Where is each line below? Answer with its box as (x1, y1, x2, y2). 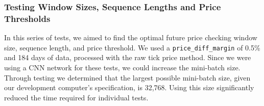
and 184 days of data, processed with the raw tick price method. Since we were (4, 52, 251, 63)
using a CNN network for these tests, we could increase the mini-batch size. (4, 62, 241, 72)
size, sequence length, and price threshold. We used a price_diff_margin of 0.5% (4, 42, 260, 52)
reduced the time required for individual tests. (4, 92, 149, 102)
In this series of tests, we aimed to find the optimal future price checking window (4, 32, 257, 43)
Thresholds (4, 12, 51, 24)
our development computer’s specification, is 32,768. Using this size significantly (4, 82, 254, 93)
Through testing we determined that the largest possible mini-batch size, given (4, 72, 251, 83)
